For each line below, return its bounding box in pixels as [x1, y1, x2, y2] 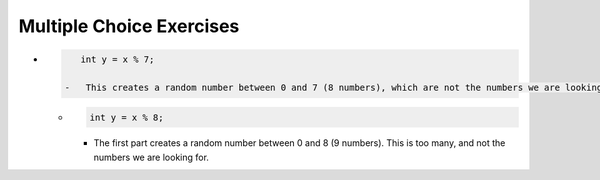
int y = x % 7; [80, 54, 155, 65]
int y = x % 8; [89, 111, 164, 123]
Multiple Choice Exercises [18, 15, 240, 37]
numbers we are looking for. [93, 151, 210, 163]
